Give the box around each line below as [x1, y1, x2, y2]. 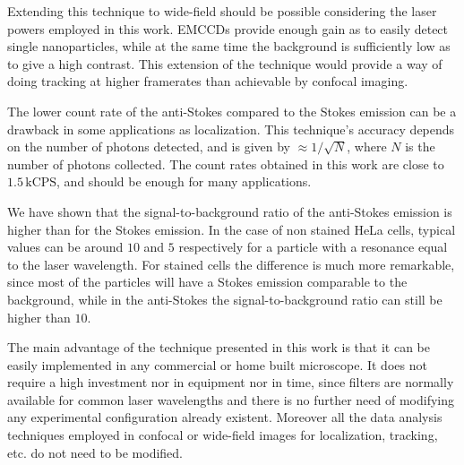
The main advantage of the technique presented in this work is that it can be [7, 338, 431, 357]
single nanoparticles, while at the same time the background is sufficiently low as [7, 37, 451, 56]
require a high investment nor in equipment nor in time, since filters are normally [7, 373, 454, 392]
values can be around [7, 237, 124, 256]
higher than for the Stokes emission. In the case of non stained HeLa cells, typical [7, 220, 456, 238]
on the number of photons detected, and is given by [7, 137, 290, 156]
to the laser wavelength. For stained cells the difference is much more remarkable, [7, 254, 455, 273]
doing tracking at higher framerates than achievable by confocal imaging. [7, 72, 408, 90]
